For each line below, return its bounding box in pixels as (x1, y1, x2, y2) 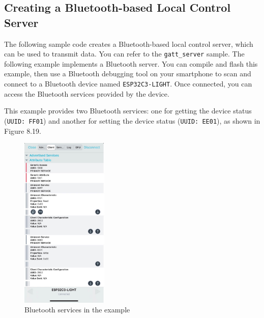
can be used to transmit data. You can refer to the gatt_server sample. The (4, 48, 245, 59)
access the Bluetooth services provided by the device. (4, 88, 169, 99)
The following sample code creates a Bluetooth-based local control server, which (4, 38, 253, 49)
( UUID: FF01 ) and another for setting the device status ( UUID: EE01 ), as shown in (4, 115, 260, 126)
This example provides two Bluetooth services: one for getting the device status (4, 105, 252, 116)
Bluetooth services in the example (24, 304, 130, 315)
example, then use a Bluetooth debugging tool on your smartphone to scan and (4, 68, 251, 79)
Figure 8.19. (4, 125, 41, 136)
